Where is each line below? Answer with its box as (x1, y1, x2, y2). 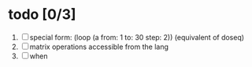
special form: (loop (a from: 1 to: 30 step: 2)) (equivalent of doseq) (29, 32, 245, 42)
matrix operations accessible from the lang (29, 42, 169, 51)
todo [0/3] (8, 6, 76, 24)
